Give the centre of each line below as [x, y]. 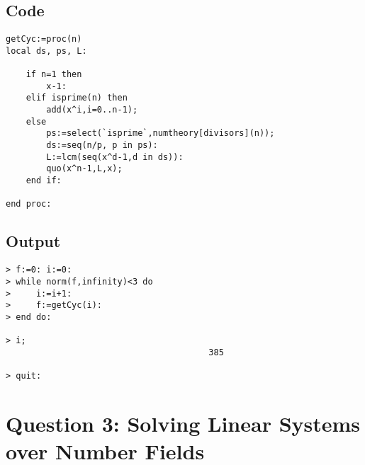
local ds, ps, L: [46, 51]
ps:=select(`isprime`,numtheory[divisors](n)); [161, 133]
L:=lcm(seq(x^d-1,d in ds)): [115, 157]
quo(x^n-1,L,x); [84, 169]
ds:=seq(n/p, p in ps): [102, 145]
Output [33, 241]
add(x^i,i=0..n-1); [92, 110]
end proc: [29, 204]
